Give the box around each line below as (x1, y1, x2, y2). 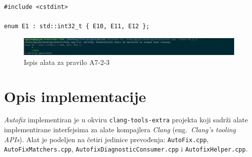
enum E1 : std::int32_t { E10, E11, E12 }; (4, 23, 150, 30)
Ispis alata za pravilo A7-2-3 (24, 56, 110, 67)
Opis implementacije (4, 86, 146, 106)
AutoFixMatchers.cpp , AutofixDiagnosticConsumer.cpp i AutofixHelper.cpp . (4, 144, 248, 154)
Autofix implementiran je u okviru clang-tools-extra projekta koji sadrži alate (4, 114, 248, 125)
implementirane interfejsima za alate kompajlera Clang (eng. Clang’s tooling (4, 124, 236, 135)
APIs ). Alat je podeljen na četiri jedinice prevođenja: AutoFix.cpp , (4, 134, 209, 144)
